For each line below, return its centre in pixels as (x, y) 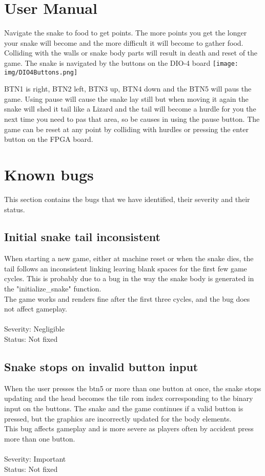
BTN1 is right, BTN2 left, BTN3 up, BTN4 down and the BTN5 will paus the (128, 89)
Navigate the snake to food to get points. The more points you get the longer (126, 33)
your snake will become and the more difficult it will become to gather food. (124, 42)
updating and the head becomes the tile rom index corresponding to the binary (129, 398)
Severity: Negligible (34, 329)
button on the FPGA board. (49, 139)
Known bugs (49, 174)
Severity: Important (35, 459)
